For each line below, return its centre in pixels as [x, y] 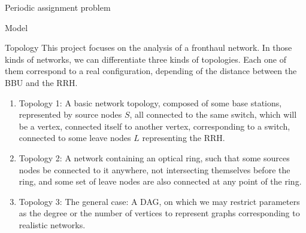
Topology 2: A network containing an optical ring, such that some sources [154, 157]
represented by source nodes [70, 114]
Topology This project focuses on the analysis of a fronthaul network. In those [149, 47]
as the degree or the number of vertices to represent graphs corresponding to [159, 213]
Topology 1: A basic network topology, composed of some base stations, [150, 102]
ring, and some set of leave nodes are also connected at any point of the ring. [160, 181]
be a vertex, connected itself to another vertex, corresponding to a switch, [154, 126]
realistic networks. [52, 224]
